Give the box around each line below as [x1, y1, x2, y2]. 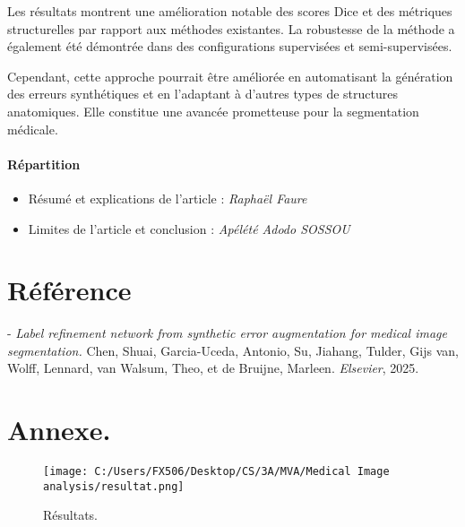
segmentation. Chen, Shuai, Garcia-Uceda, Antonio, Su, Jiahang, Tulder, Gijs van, [7, 341, 459, 359]
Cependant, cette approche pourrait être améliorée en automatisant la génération [7, 66, 453, 85]
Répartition [7, 154, 81, 173]
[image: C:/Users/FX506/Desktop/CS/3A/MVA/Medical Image [43, 465, 390, 479]
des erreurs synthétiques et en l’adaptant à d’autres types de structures [7, 84, 399, 103]
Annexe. [7, 411, 111, 448]
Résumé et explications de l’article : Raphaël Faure [28, 188, 307, 207]
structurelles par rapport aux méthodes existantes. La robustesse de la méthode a [7, 19, 455, 38]
